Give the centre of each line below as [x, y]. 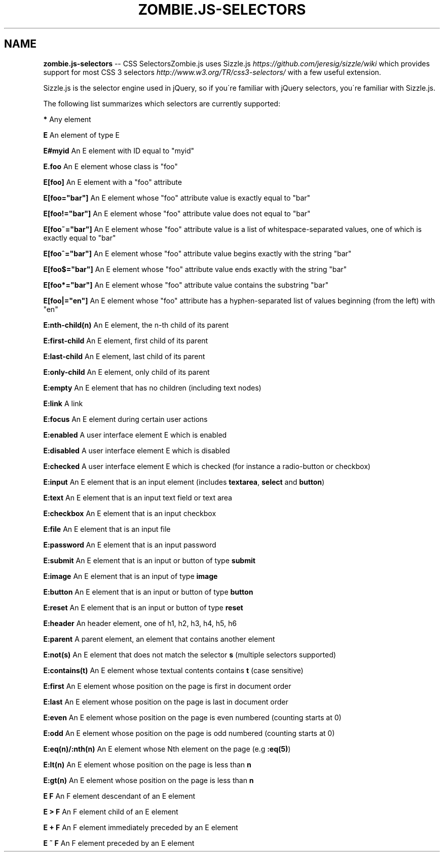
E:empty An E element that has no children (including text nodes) [152, 387]
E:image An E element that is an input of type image [131, 576]
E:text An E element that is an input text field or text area [138, 497]
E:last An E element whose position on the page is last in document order [166, 702]
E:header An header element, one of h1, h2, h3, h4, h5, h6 [140, 623]
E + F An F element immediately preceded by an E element [141, 827]
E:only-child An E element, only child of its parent [126, 372]
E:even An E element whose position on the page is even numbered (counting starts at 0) [192, 717]
